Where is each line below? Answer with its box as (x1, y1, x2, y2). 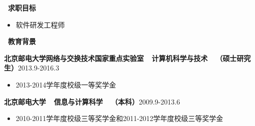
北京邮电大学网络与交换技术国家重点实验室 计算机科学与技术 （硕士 (4, 52, 237, 63)
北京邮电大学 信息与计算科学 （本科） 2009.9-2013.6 (4, 96, 180, 106)
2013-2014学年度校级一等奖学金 (15, 79, 116, 89)
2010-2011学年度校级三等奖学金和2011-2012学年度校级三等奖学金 (15, 113, 224, 123)
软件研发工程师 (15, 19, 65, 29)
